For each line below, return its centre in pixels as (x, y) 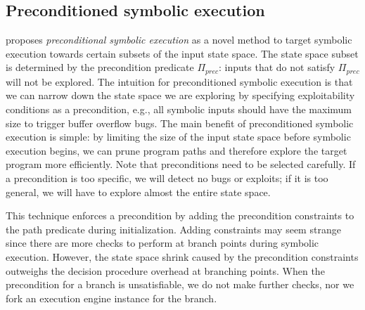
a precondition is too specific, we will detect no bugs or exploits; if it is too (167, 178)
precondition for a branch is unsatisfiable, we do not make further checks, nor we (180, 284)
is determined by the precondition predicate (100, 67)
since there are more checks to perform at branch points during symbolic (162, 243)
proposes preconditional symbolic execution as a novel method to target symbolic (179, 40)
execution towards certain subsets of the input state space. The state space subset (182, 53)
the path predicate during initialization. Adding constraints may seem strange (173, 229)
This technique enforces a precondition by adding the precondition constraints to (180, 215)
